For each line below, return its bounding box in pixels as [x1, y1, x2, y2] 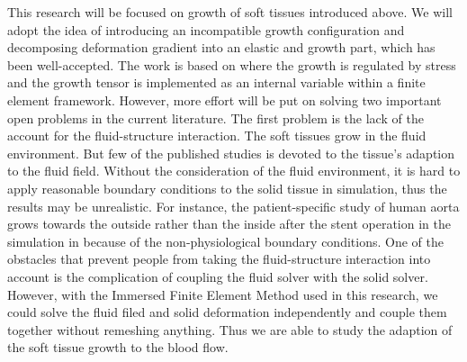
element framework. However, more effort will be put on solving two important [7, 90, 442, 109]
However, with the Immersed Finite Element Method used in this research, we [7, 285, 438, 303]
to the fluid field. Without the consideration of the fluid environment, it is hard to [7, 161, 461, 180]
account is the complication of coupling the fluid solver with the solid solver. [7, 267, 428, 285]
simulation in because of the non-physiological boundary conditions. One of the [7, 231, 444, 250]
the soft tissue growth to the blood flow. [7, 338, 229, 357]
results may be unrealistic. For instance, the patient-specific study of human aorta [7, 196, 460, 215]
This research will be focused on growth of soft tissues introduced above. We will [7, 3, 453, 21]
